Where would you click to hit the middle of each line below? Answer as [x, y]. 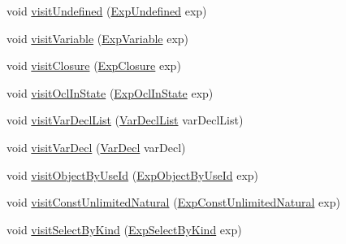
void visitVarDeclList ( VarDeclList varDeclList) [125, 120]
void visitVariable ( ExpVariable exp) [98, 38]
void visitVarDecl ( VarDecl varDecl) [96, 147]
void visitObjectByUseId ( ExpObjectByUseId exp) [133, 174]
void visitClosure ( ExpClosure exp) [94, 65]
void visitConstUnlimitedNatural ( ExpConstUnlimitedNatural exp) [173, 202]
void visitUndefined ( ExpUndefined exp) [107, 11]
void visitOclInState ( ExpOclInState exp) [110, 92]
